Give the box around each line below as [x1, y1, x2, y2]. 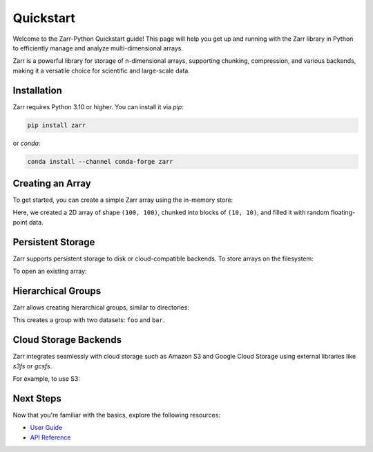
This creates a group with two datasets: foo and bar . [12, 316, 165, 324]
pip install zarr [27, 121, 86, 129]
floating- [330, 208, 356, 217]
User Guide [30, 424, 63, 432]
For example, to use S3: [12, 375, 81, 383]
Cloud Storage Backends [12, 334, 122, 346]
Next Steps [12, 393, 61, 404]
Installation [12, 84, 62, 96]
